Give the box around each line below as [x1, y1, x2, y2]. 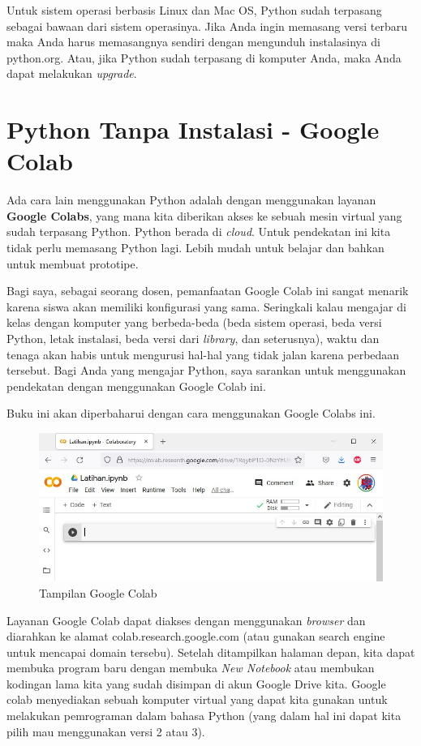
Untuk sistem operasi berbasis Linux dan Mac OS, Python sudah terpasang [6, 2, 382, 18]
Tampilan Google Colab [39, 584, 157, 601]
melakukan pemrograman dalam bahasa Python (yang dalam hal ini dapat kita [6, 707, 402, 724]
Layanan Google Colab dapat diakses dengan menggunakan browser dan [6, 611, 366, 628]
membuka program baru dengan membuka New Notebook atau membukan [6, 659, 375, 676]
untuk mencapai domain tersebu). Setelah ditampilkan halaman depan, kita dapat [6, 643, 415, 660]
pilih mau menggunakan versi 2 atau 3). [6, 722, 205, 740]
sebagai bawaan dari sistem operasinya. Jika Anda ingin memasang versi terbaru [6, 17, 407, 34]
